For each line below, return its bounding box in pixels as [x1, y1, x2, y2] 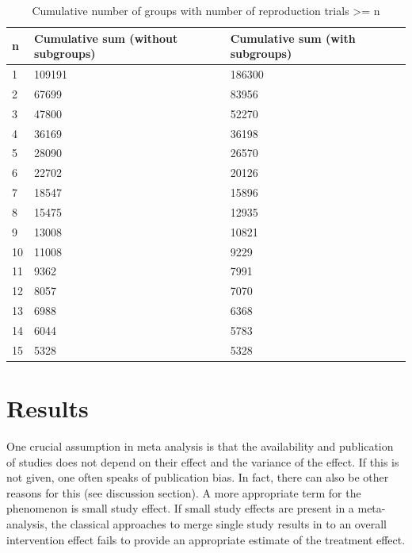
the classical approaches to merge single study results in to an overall [51, 516, 387, 532]
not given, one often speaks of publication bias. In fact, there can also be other [6, 469, 389, 486]
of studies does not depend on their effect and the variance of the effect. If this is [6, 453, 399, 470]
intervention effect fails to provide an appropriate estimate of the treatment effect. [6, 531, 406, 547]
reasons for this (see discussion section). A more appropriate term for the [6, 484, 361, 501]
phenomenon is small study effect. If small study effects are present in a [6, 500, 354, 517]
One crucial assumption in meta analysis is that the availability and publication [6, 438, 394, 455]
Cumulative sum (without [34, 29, 178, 46]
